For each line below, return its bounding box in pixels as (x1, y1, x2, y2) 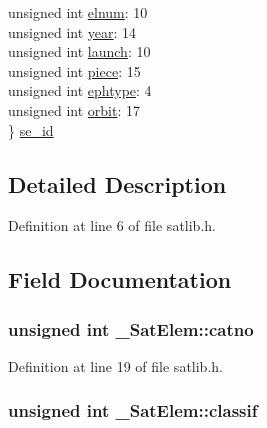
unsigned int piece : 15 (8, 60, 141, 81)
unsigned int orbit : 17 (8, 99, 141, 120)
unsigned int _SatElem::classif (8, 398, 258, 423)
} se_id (8, 119, 54, 140)
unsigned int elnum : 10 (8, 2, 148, 22)
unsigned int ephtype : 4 (8, 80, 152, 101)
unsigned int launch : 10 (8, 41, 151, 62)
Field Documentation (8, 264, 232, 295)
